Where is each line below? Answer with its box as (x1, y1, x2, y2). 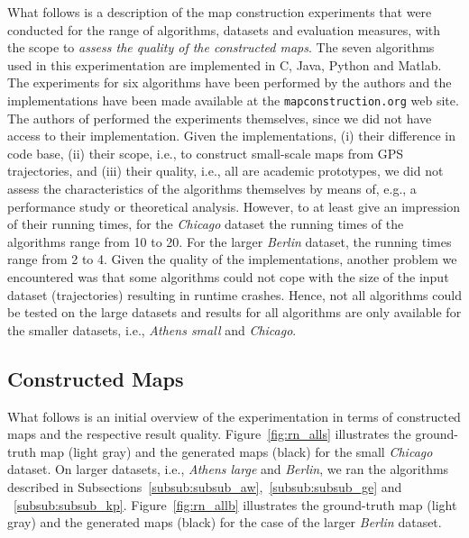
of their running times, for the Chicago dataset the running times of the (7, 214, 404, 233)
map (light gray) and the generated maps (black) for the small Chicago (40, 442, 433, 460)
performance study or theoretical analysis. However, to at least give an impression (7, 196, 460, 215)
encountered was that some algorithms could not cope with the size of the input (7, 267, 449, 286)
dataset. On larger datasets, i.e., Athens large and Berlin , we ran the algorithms (7, 460, 449, 479)
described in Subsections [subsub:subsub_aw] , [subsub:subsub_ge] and (7, 477, 402, 496)
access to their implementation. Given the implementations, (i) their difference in (7, 126, 456, 145)
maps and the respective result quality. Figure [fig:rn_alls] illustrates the (7, 424, 411, 443)
